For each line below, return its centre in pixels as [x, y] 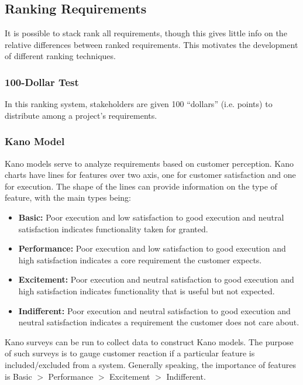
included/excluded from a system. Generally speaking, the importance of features [150, 364]
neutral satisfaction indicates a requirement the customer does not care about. [159, 322]
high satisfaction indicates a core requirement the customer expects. [140, 259]
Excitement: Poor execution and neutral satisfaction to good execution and [156, 279]
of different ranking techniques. [60, 56]
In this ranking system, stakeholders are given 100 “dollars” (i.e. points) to [139, 104]
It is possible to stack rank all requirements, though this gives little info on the [146, 33]
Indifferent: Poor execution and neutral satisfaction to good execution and [154, 310]
